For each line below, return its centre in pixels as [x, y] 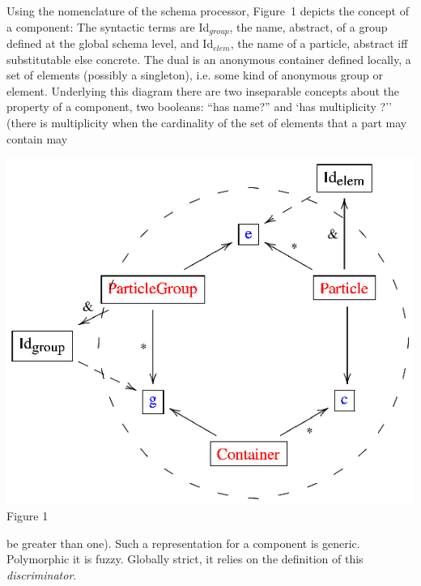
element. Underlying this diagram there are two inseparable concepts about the [203, 90]
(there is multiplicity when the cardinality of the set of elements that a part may [207, 123]
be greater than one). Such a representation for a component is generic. [183, 543]
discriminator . [42, 574]
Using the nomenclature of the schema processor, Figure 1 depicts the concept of [208, 11]
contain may [37, 138]
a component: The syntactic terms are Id [108, 26]
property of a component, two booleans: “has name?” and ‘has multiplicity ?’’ [199, 107]
